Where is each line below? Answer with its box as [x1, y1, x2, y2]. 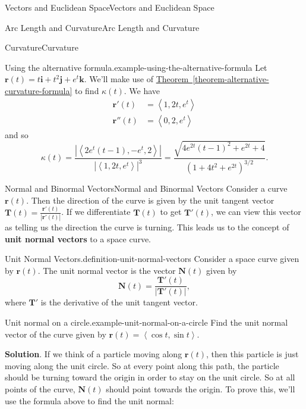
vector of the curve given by [5, 327, 106, 340]
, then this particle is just [206, 348, 299, 360]
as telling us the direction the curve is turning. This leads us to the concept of [5, 221, 289, 233]
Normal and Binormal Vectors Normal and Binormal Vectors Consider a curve [5, 182, 288, 195]
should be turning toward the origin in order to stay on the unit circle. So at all [5, 371, 295, 383]
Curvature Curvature [5, 41, 78, 54]
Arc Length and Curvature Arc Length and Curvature [5, 21, 200, 33]
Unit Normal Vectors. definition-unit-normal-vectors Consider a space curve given [5, 252, 299, 265]
